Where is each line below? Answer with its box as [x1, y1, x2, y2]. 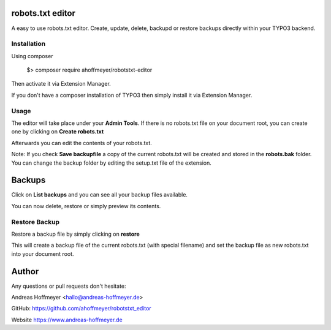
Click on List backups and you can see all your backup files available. [11, 191, 188, 198]
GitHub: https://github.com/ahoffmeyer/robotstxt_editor [11, 305, 151, 312]
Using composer [11, 52, 53, 59]
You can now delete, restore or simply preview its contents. [11, 202, 161, 209]
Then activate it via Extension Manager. [11, 80, 112, 88]
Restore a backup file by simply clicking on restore [11, 230, 140, 238]
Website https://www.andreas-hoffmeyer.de [11, 316, 123, 323]
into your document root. [11, 250, 74, 257]
